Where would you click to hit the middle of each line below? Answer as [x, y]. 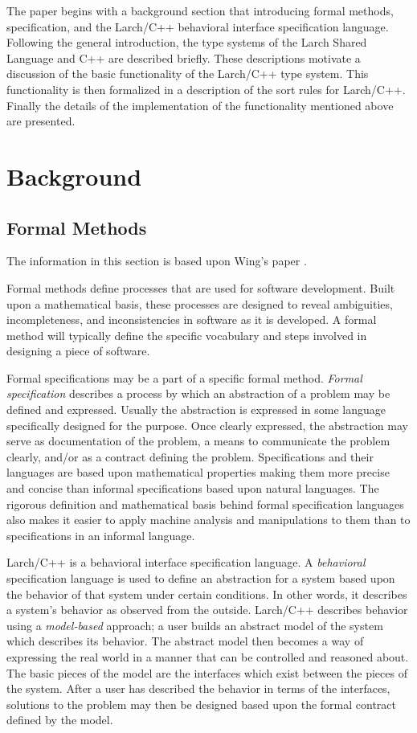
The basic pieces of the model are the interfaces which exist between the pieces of [207, 672]
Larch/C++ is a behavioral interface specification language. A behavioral [186, 562]
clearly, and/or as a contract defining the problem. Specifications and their [190, 456]
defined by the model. [60, 720]
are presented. [41, 121]
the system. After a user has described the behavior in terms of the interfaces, [198, 688]
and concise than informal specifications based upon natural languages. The [193, 488]
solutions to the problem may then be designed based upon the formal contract [201, 704]
